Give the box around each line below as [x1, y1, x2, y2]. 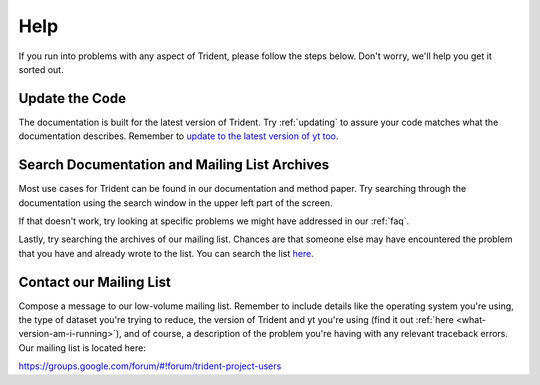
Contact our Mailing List [18, 273, 172, 290]
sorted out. [18, 63, 64, 75]
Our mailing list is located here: [18, 341, 147, 354]
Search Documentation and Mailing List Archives [18, 156, 330, 174]
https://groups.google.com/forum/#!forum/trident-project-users [18, 360, 282, 372]
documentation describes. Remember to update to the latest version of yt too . [18, 130, 339, 142]
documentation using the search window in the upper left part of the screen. [18, 196, 334, 209]
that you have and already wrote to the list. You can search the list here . [18, 247, 314, 259]
